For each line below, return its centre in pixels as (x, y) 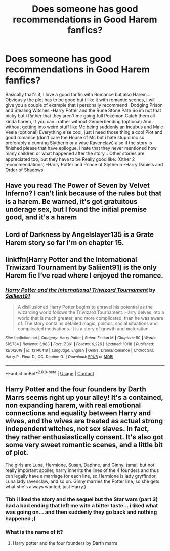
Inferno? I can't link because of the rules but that (83, 194)
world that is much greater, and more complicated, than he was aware (91, 318)
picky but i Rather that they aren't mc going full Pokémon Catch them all (80, 116)
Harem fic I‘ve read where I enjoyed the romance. (84, 276)
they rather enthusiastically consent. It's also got (84, 437)
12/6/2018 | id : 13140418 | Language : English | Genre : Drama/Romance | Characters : (80, 350)
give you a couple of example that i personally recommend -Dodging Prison (84, 105)
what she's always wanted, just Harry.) (46, 486)
